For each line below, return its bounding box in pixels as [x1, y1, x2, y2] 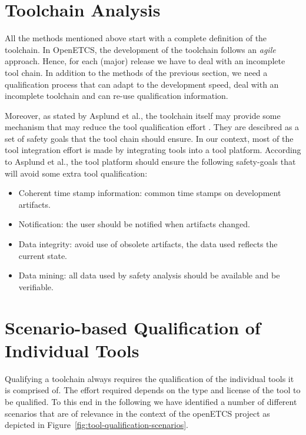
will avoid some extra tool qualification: [5, 167, 148, 179]
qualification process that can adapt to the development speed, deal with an [5, 78, 279, 90]
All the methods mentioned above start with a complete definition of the [5, 32, 267, 44]
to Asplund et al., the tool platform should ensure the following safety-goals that [5, 155, 296, 168]
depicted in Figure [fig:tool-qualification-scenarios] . [5, 419, 189, 431]
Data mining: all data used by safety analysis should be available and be [18, 269, 280, 281]
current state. [18, 249, 68, 261]
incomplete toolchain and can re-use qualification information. [5, 89, 228, 102]
